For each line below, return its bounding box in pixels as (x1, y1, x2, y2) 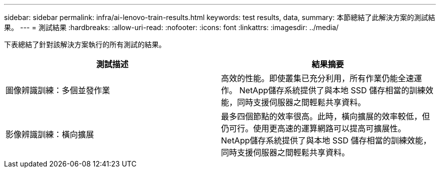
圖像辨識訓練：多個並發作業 (6, 85, 111, 95)
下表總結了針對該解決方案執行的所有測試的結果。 (4, 40, 166, 49)
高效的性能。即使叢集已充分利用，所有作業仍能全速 (221, 73, 414, 83)
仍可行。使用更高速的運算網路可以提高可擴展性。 (221, 123, 406, 133)
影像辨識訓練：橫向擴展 (6, 129, 94, 139)
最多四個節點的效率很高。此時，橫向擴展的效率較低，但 (221, 111, 430, 121)
